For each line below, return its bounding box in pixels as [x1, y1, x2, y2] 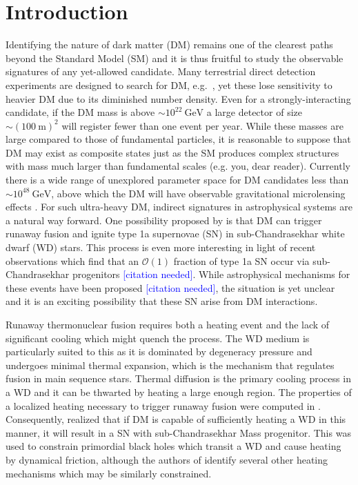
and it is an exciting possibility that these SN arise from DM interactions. [6, 294, 318, 308]
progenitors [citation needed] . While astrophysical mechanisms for [72, 267, 350, 281]
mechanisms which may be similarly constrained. [6, 466, 212, 480]
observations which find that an [6, 253, 139, 268]
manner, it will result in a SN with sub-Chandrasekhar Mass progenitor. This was [6, 425, 351, 439]
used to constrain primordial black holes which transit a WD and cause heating [6, 439, 341, 453]
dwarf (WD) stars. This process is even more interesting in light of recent [6, 240, 316, 255]
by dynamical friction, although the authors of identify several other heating [6, 452, 328, 466]
